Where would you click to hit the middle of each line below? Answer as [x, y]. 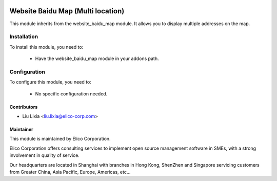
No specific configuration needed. [71, 94]
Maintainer [21, 129]
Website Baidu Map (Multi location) [67, 11]
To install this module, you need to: [46, 47]
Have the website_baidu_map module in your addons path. [97, 58]
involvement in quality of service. [44, 155]
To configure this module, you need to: [51, 82]
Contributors [24, 107]
